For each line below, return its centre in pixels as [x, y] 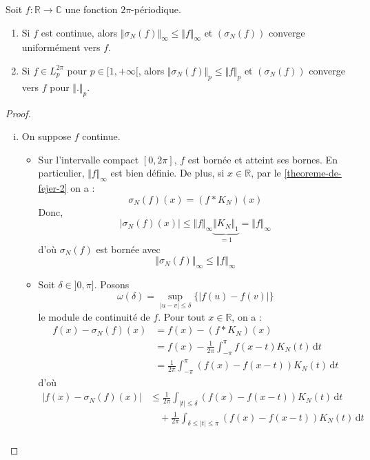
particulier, [61, 173]
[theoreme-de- [313, 173]
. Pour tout [182, 316]
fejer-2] [53, 188]
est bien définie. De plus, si [167, 173]
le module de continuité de [94, 316]
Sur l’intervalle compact [89, 159]
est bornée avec [128, 249]
